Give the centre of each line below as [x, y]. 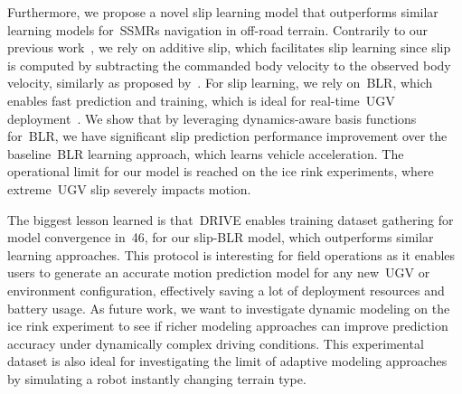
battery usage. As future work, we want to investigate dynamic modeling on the [229, 308]
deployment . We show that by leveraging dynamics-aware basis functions [212, 118]
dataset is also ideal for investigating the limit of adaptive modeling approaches [227, 361]
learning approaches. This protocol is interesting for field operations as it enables [231, 254]
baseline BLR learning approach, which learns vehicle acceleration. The [206, 153]
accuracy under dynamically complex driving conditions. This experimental [216, 343]
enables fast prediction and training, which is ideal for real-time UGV [201, 100]
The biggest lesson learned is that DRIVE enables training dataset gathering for [231, 219]
